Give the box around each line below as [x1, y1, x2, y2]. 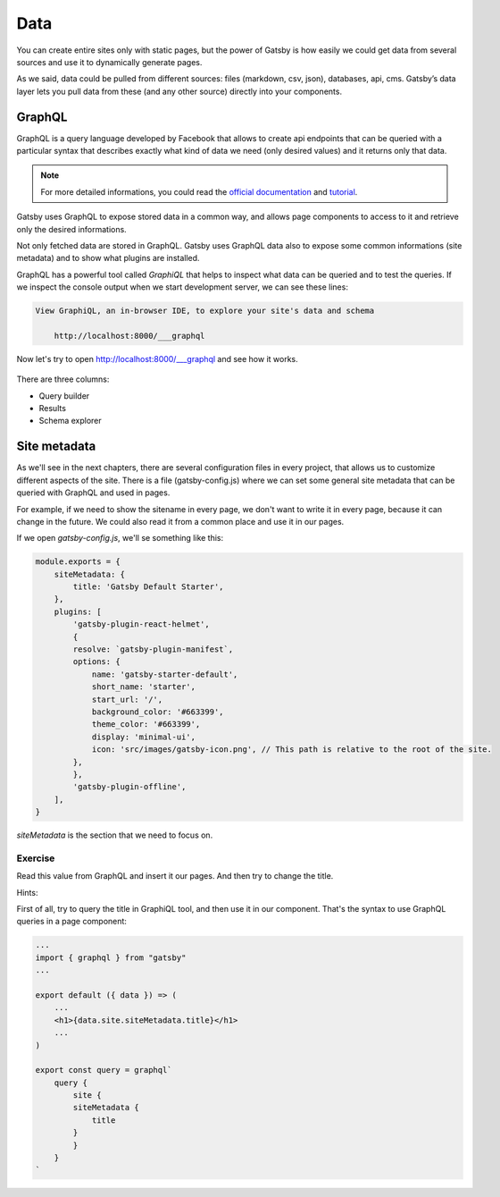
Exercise [16, 852, 55, 864]
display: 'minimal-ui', [91, 731, 196, 742]
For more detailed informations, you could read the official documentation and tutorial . [40, 186, 358, 197]
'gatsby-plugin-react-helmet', [72, 620, 210, 629]
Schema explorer [38, 416, 102, 426]
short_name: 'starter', [91, 682, 196, 692]
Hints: [16, 887, 38, 898]
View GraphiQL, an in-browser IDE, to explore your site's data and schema [35, 306, 375, 316]
